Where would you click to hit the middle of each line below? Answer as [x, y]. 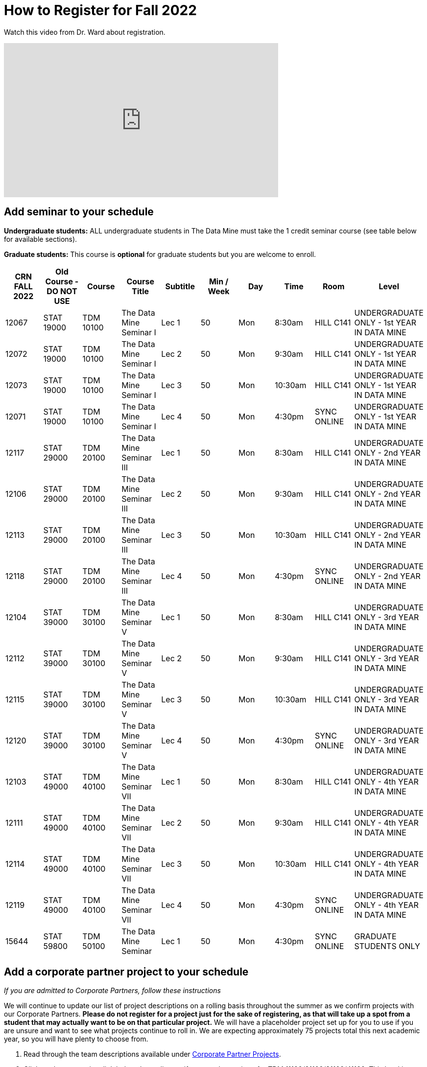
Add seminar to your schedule [79, 212]
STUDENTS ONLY [387, 946]
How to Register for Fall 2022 [100, 10]
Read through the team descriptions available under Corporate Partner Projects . [152, 1054]
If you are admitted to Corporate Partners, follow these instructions [112, 991]
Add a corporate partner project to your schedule [126, 972]
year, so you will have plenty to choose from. [76, 1039]
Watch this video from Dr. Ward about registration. [85, 32]
